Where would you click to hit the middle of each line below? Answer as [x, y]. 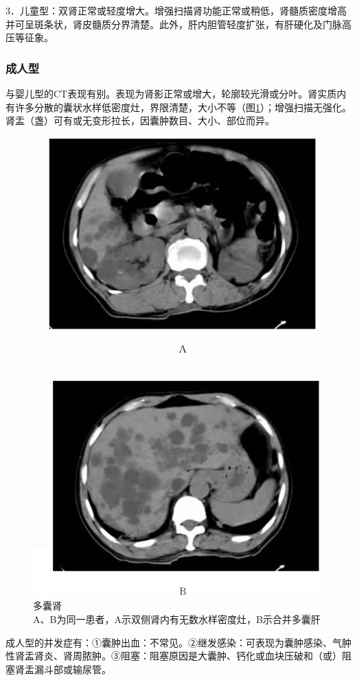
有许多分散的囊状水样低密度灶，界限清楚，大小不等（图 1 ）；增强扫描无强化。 [178, 107]
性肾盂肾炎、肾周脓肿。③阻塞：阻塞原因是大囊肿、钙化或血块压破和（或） [174, 656]
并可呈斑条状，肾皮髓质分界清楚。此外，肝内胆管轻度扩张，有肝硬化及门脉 [174, 24]
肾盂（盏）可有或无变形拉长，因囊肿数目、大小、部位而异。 [140, 120]
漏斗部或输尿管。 [72, 669]
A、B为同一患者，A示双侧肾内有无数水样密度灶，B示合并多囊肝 [177, 619]
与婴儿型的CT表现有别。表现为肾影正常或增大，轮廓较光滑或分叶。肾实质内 [176, 93]
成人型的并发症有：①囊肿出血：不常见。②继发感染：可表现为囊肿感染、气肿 [178, 642]
